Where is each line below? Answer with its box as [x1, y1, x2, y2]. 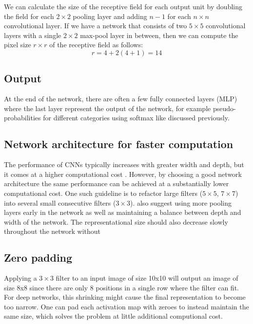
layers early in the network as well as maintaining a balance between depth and [4, 207, 241, 217]
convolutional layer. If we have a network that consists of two [4, 20, 187, 31]
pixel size [4, 39, 31, 50]
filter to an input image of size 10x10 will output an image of [56, 273, 238, 283]
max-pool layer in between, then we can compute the [80, 30, 238, 40]
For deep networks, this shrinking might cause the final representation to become [4, 292, 246, 302]
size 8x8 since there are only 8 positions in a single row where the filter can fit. [4, 282, 239, 292]
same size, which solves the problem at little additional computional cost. [4, 311, 223, 321]
